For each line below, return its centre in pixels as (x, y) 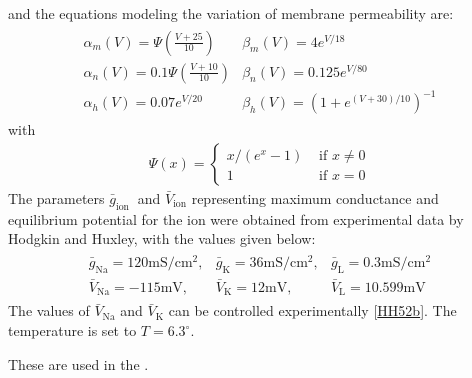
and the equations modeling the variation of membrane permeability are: (231, 13)
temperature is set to (72, 330)
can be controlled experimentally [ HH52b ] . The (312, 310)
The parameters (56, 197)
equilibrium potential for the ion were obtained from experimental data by (236, 218)
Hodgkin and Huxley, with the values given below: (162, 238)
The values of (49, 310)
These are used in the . (78, 363)
